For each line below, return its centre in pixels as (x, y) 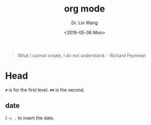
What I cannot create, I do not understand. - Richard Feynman (82, 55)
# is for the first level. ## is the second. (45, 90)
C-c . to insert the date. (30, 118)
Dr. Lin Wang (85, 23)
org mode (85, 9)
